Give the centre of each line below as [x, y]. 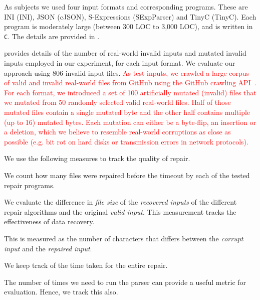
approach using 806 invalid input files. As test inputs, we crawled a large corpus [127, 72]
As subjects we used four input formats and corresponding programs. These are [126, 7]
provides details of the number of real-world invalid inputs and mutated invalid [125, 53]
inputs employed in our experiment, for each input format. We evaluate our [120, 63]
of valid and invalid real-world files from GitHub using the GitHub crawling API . [130, 83]
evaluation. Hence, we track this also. [61, 292]
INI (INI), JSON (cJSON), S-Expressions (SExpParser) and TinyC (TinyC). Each [130, 16]
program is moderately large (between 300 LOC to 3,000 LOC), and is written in [128, 26]
